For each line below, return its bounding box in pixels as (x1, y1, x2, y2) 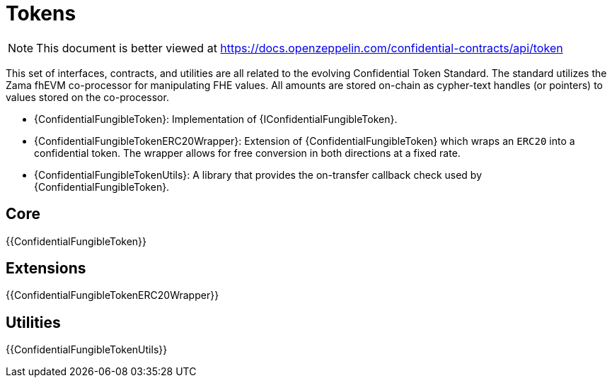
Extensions (6, 259, 86, 278)
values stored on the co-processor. (6, 90, 169, 103)
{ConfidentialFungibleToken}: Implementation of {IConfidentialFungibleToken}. (34, 112, 398, 125)
